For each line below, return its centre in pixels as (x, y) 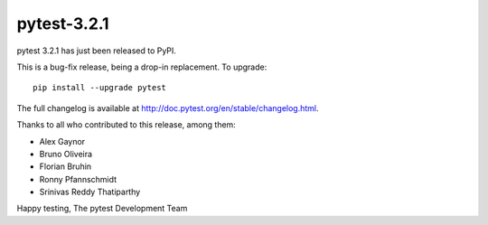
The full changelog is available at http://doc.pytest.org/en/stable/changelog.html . (168, 108)
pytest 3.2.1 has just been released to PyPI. (96, 51)
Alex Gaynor (62, 141)
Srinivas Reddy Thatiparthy (90, 192)
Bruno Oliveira (66, 154)
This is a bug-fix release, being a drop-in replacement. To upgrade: (142, 67)
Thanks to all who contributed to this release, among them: (127, 125)
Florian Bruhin (66, 166)
